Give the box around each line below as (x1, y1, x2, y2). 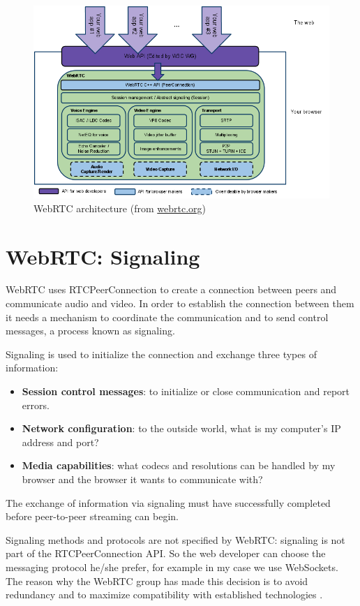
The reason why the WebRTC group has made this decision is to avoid (6, 573, 308, 588)
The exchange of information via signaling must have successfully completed (6, 495, 331, 510)
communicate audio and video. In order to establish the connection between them (6, 296, 354, 311)
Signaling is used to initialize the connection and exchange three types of (6, 346, 317, 361)
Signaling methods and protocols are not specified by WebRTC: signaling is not (6, 532, 345, 547)
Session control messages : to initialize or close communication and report (22, 384, 350, 399)
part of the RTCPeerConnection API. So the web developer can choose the (6, 546, 326, 561)
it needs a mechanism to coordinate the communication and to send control (6, 309, 329, 324)
